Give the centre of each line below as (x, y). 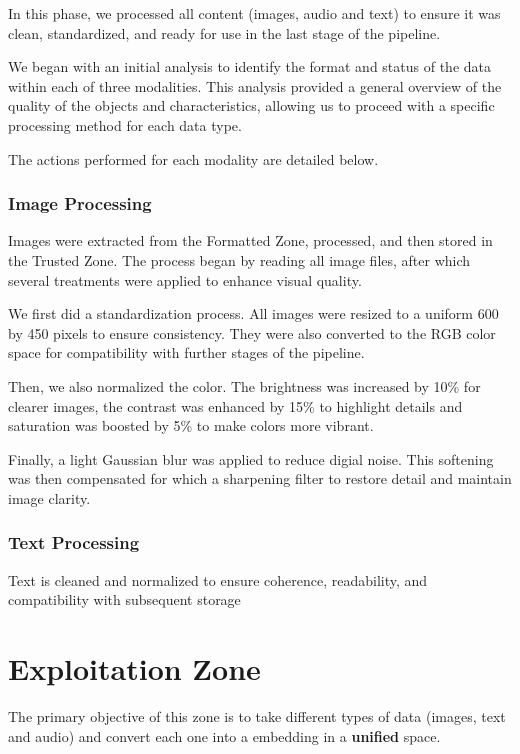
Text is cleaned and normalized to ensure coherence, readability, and (218, 579)
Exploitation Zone (134, 668)
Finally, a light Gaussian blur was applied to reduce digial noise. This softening (251, 458)
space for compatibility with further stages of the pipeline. (186, 352)
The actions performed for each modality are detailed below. (193, 158)
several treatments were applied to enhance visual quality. (185, 279)
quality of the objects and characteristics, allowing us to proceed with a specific (251, 105)
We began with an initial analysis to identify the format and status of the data (249, 66)
